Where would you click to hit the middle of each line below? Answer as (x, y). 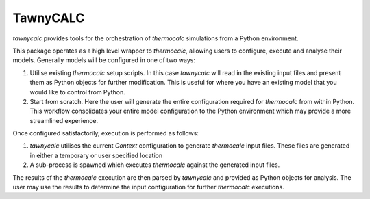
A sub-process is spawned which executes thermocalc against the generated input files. (155, 165)
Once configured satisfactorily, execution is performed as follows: (106, 133)
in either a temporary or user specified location (96, 155)
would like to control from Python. (78, 92)
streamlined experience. (64, 120)
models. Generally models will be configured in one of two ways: (104, 60)
